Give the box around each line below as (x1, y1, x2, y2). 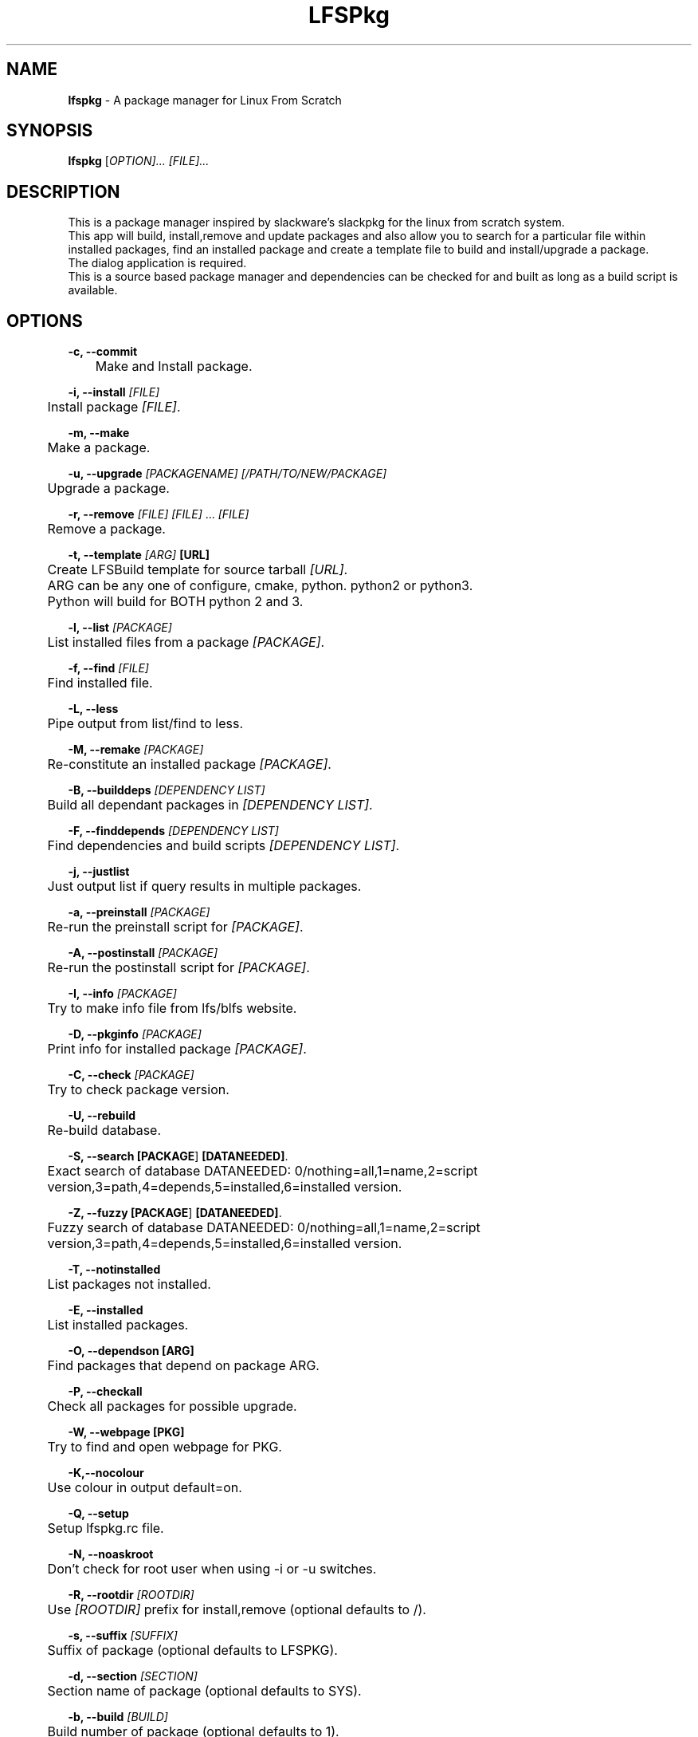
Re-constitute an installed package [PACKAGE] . (47, 756, 331, 773)
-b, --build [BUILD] (68, 1710, 168, 1724)
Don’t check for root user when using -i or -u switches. (47, 1561, 377, 1577)
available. (68, 283, 118, 297)
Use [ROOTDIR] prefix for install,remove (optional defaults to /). (47, 1601, 426, 1618)
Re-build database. (47, 1122, 162, 1139)
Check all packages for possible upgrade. (47, 1398, 297, 1415)
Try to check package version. (47, 1081, 229, 1098)
